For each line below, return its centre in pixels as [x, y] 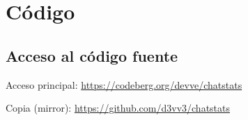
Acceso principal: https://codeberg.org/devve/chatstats [124, 84]
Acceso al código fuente [92, 55]
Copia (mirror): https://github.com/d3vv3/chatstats [118, 108]
